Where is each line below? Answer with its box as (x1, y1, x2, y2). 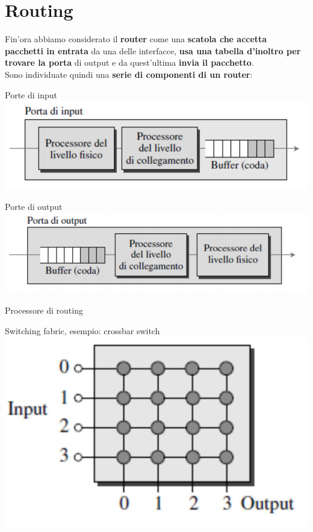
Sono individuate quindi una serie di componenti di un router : (5, 68, 253, 80)
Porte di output (5, 200, 63, 212)
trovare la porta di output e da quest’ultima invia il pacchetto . (5, 56, 254, 69)
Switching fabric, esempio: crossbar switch (5, 324, 160, 337)
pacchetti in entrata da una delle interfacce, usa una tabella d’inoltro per (5, 44, 301, 57)
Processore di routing (5, 304, 83, 317)
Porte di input (5, 88, 57, 101)
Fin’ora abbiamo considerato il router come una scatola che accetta (5, 33, 267, 45)
